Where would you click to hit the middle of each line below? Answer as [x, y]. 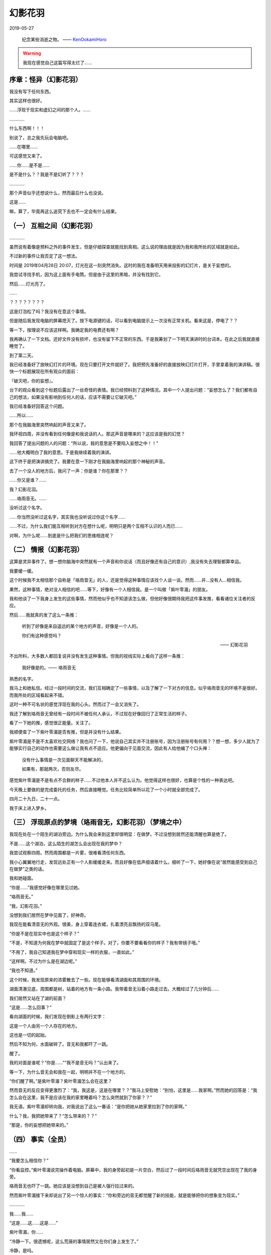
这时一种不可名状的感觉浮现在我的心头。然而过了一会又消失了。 [75, 704]
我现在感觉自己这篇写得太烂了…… [57, 62]
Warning [32, 53]
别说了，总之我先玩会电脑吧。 [40, 138]
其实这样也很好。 [27, 101]
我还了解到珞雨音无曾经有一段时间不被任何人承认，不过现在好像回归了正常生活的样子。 [99, 713]
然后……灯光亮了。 [29, 284]
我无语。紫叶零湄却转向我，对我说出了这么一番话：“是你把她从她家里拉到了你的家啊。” [98, 1106]
